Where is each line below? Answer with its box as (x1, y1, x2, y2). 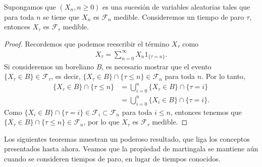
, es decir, (51, 71, 81, 81)
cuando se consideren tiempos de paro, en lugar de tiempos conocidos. (4, 153, 221, 163)
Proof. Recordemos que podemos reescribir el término (4, 38, 170, 49)
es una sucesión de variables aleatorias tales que (102, 2, 250, 12)
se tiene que (43, 11, 80, 22)
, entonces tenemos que (170, 106, 242, 117)
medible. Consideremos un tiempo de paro (114, 11, 244, 22)
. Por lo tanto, (201, 71, 245, 81)
